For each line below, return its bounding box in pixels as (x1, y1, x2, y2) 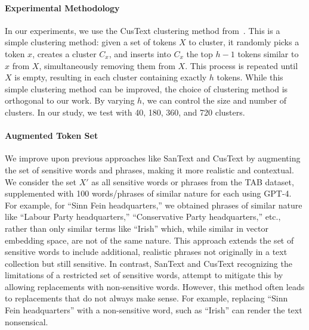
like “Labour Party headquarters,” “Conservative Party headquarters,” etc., (5, 210, 281, 223)
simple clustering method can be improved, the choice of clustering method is (5, 82, 288, 95)
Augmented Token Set (5, 129, 98, 142)
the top (186, 47, 213, 60)
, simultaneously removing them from (39, 59, 175, 71)
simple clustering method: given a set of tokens (5, 36, 177, 48)
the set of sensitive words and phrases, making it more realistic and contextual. (5, 163, 294, 176)
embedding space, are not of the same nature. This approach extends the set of (5, 234, 294, 246)
